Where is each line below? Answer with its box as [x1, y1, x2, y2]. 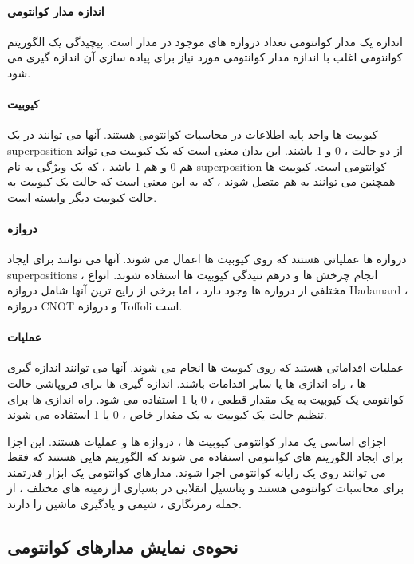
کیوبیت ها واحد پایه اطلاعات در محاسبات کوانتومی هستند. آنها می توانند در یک [7, 126, 378, 143]
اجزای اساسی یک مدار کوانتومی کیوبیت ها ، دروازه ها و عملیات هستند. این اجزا [7, 432, 387, 449]
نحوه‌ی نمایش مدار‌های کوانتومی [7, 534, 239, 559]
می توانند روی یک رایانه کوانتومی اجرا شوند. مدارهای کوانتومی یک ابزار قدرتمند [7, 463, 386, 480]
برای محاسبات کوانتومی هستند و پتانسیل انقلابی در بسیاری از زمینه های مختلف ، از [7, 479, 404, 496]
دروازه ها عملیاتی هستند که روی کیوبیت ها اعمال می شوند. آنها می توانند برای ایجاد [7, 250, 407, 267]
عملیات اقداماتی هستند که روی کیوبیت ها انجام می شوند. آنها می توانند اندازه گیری [7, 359, 404, 376]
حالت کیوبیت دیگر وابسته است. [7, 188, 157, 205]
